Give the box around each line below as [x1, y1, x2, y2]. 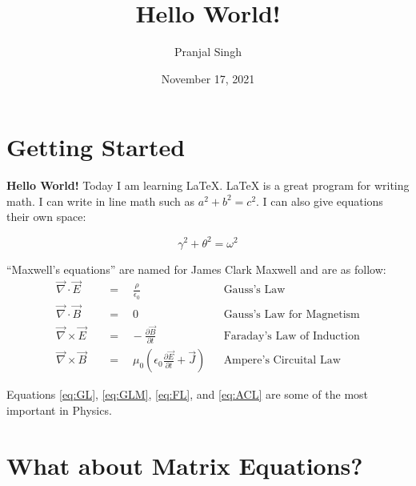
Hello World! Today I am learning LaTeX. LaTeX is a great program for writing [6, 177, 410, 194]
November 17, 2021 [161, 70, 255, 86]
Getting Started [6, 131, 186, 163]
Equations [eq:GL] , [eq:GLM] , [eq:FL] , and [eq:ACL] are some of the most [6, 386, 369, 403]
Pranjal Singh [174, 43, 242, 60]
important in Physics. [6, 401, 112, 418]
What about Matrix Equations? [6, 448, 363, 481]
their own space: [6, 208, 86, 225]
